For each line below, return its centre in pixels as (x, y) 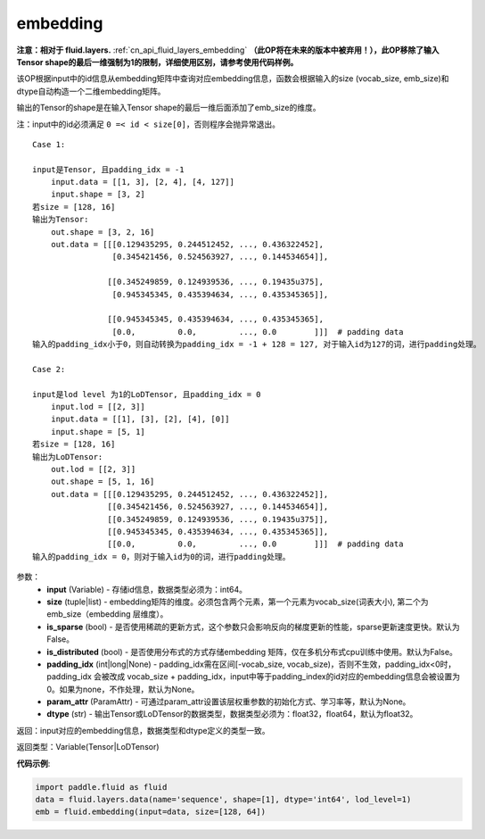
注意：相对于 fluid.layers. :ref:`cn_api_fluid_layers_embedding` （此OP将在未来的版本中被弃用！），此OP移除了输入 (228, 50)
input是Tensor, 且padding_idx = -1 (108, 169)
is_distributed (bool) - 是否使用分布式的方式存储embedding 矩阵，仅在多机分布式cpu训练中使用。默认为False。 (252, 652)
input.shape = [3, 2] (98, 195)
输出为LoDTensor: (68, 457)
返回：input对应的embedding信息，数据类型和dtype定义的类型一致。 (143, 730)
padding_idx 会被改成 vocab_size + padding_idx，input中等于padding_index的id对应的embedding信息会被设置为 (254, 677)
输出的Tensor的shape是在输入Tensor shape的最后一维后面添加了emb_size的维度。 (169, 108)
